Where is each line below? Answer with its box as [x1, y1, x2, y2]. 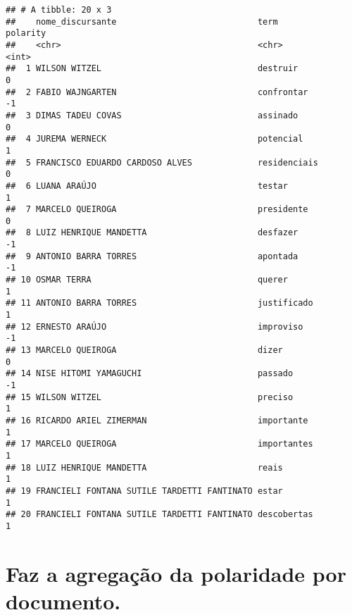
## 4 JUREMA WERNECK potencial [6, 134, 303, 144]
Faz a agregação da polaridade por [6, 559, 346, 588]
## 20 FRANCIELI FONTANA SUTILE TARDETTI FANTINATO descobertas [6, 509, 313, 520]
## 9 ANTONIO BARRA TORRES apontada [6, 251, 298, 261]
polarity [6, 28, 46, 39]
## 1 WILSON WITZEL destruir [6, 63, 298, 74]
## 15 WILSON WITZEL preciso [6, 392, 294, 402]
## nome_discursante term [6, 16, 278, 27]
